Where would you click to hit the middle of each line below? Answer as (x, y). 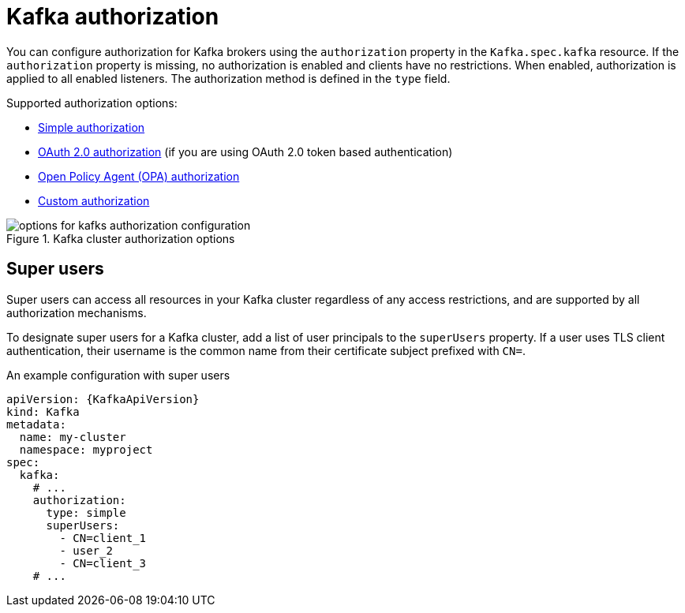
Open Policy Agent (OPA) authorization (139, 176)
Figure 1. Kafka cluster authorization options (121, 238)
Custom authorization (94, 200)
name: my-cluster (73, 437)
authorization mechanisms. (77, 312)
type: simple (86, 512)
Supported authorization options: (92, 103)
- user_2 (86, 550)
